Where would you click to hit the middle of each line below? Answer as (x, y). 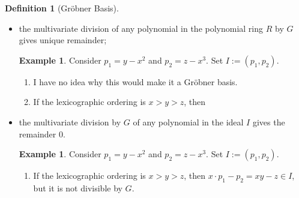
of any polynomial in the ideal (188, 121)
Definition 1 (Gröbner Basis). (62, 8)
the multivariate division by (70, 121)
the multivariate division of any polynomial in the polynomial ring (141, 28)
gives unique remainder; (63, 40)
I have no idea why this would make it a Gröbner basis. (135, 81)
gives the (269, 121)
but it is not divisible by (78, 187)
